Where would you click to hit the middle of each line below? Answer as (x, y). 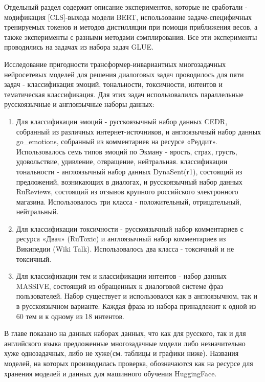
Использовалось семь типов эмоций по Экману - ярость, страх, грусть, (127, 151)
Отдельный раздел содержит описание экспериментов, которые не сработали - (126, 7)
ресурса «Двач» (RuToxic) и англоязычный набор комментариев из (121, 239)
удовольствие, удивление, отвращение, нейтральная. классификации (122, 161)
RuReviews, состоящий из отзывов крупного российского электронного (127, 192)
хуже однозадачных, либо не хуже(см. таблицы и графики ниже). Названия (122, 353)
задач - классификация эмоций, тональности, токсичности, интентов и (113, 84)
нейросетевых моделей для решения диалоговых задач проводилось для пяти (124, 74)
